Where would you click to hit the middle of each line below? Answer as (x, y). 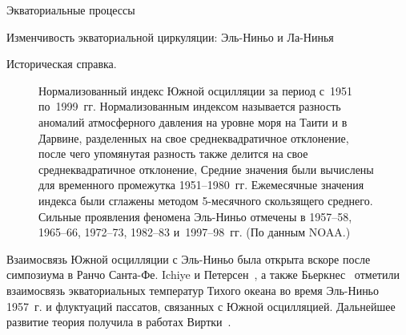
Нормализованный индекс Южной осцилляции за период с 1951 (195, 90)
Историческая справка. (62, 64)
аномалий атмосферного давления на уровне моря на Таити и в (193, 121)
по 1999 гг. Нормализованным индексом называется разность (190, 106)
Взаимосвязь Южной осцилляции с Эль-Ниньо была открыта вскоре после (189, 258)
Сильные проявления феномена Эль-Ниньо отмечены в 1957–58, (195, 216)
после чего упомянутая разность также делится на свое (173, 153)
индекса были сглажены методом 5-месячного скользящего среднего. (206, 200)
